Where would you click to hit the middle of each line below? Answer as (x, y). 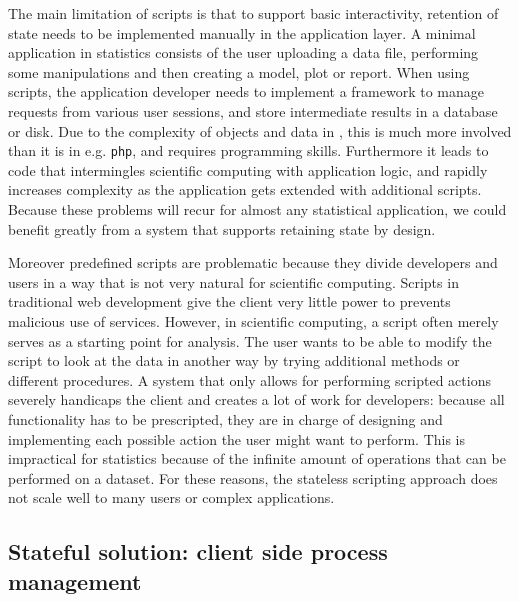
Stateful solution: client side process (198, 551)
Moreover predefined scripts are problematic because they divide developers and (253, 262)
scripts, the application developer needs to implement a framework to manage (246, 91)
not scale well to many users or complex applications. (171, 497)
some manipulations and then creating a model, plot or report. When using (239, 71)
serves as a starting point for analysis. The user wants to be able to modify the (250, 340)
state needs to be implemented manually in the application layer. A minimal (242, 32)
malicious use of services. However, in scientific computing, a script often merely (253, 320)
